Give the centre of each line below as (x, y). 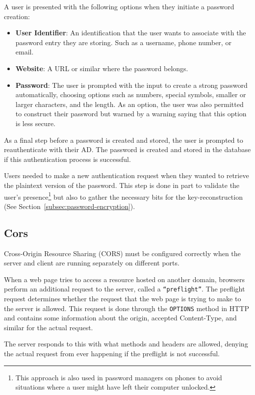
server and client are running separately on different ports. (92, 263)
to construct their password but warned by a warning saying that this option (131, 114)
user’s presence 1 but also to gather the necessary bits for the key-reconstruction (123, 196)
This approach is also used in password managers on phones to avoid (119, 377)
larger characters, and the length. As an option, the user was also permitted (129, 104)
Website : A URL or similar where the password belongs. (102, 68)
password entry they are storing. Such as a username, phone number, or (123, 42)
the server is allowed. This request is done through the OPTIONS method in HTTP (127, 308)
